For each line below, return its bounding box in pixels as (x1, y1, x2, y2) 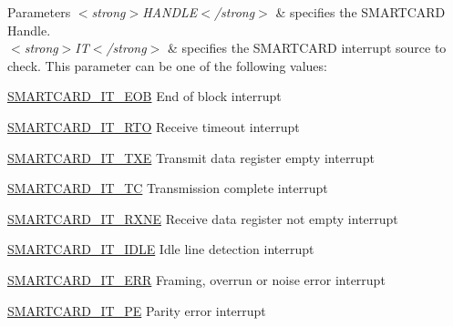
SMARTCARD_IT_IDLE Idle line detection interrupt (7, 239, 314, 259)
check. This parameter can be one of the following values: (7, 56, 327, 75)
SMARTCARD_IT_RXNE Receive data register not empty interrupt (7, 209, 398, 228)
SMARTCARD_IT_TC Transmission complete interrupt (7, 178, 328, 198)
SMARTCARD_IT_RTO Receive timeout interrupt (7, 117, 300, 136)
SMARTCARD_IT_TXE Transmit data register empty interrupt (7, 148, 375, 167)
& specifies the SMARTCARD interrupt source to (167, 38, 447, 57)
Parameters (7, 3, 71, 21)
